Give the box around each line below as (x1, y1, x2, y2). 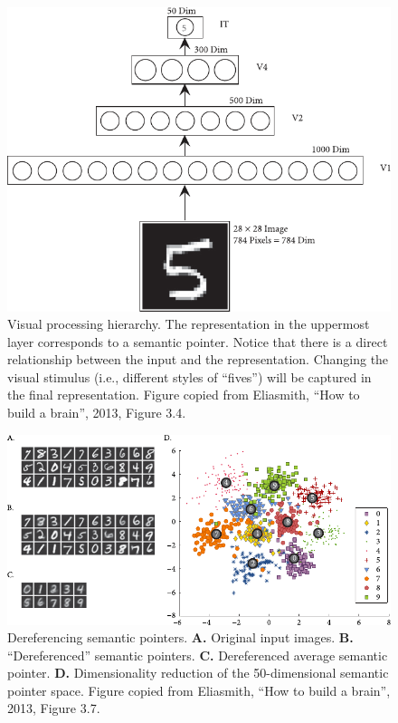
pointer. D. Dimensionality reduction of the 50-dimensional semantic (7, 663, 389, 682)
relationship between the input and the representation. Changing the (7, 350, 389, 369)
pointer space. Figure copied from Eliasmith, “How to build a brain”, (7, 680, 391, 699)
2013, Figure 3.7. (7, 699, 100, 718)
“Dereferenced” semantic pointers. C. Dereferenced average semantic (7, 645, 388, 664)
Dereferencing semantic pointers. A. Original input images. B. (7, 628, 354, 647)
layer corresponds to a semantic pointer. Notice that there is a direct (7, 332, 388, 351)
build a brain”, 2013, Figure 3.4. (7, 403, 186, 422)
